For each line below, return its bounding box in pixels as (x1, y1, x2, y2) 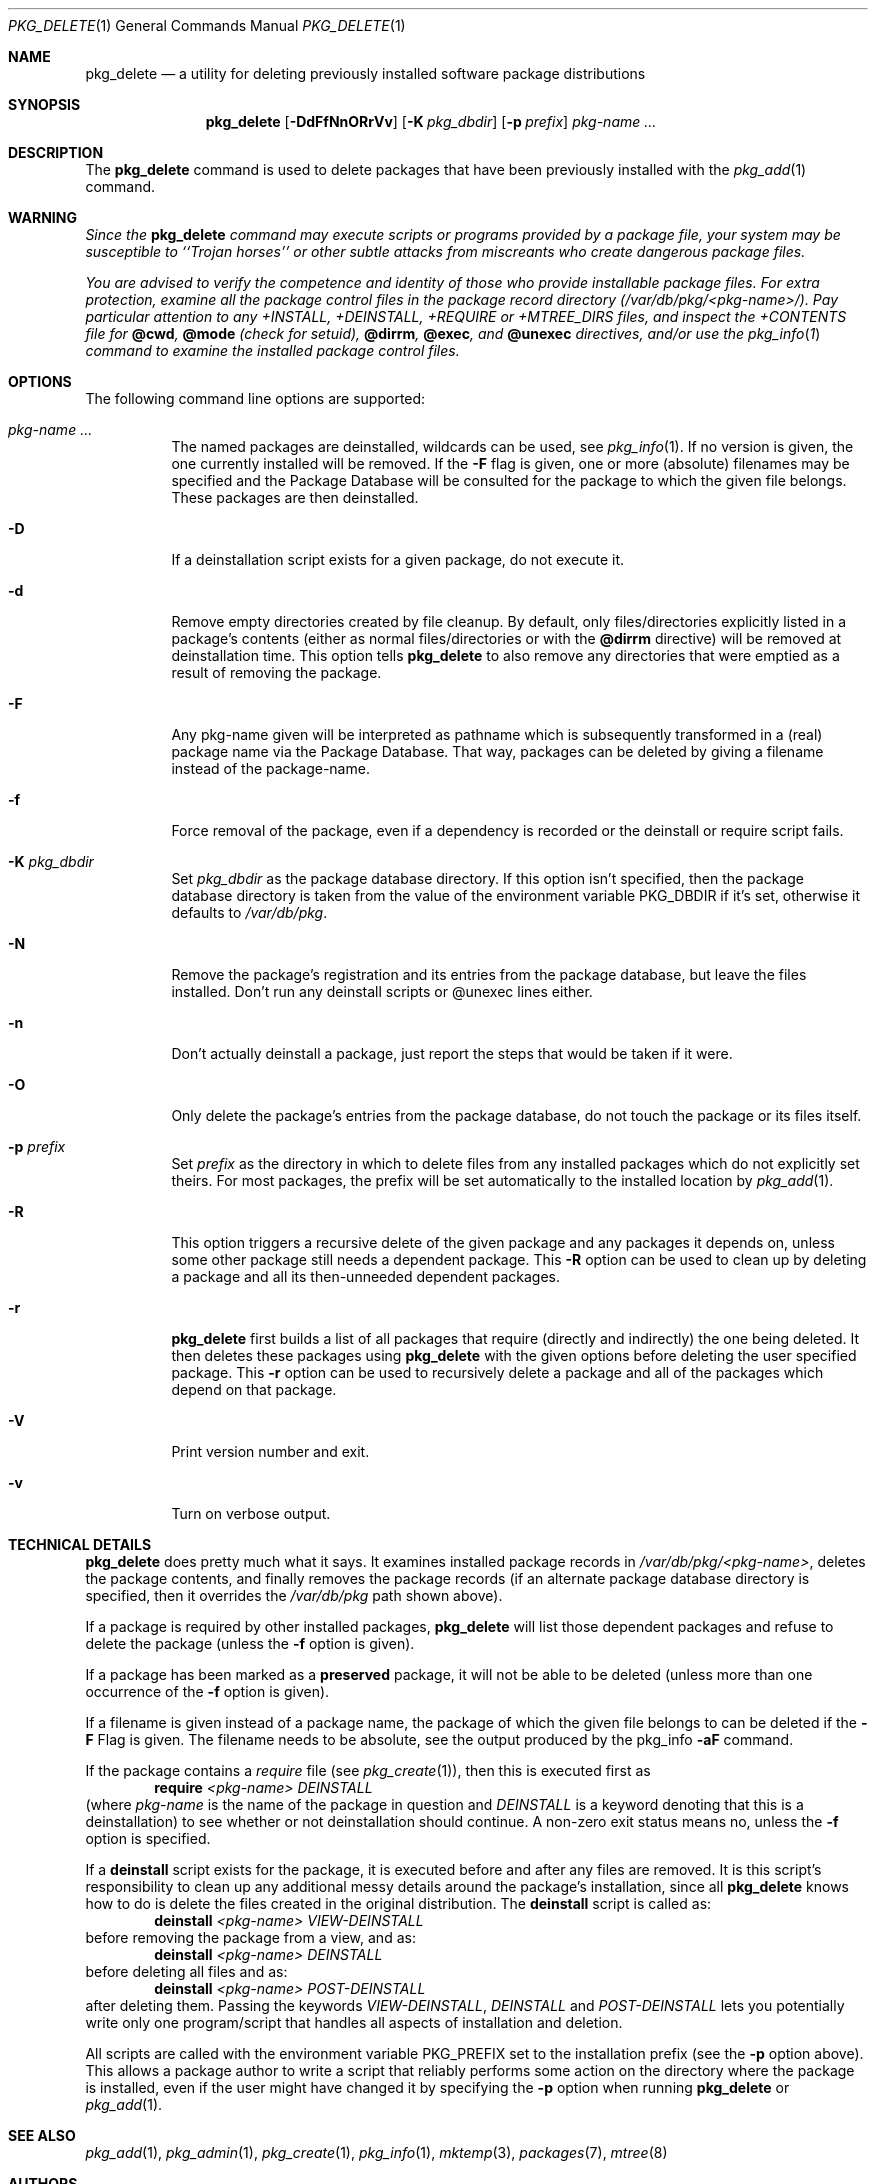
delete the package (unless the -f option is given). (85, 1635, 415, 1652)
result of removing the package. (171, 664, 382, 681)
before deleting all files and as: (85, 1963, 288, 1980)
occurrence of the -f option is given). (85, 1683, 330, 1700)
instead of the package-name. (171, 760, 370, 777)
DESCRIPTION (8, 144, 104, 161)
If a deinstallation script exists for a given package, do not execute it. (171, 551, 625, 568)
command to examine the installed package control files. (85, 342, 460, 359)
